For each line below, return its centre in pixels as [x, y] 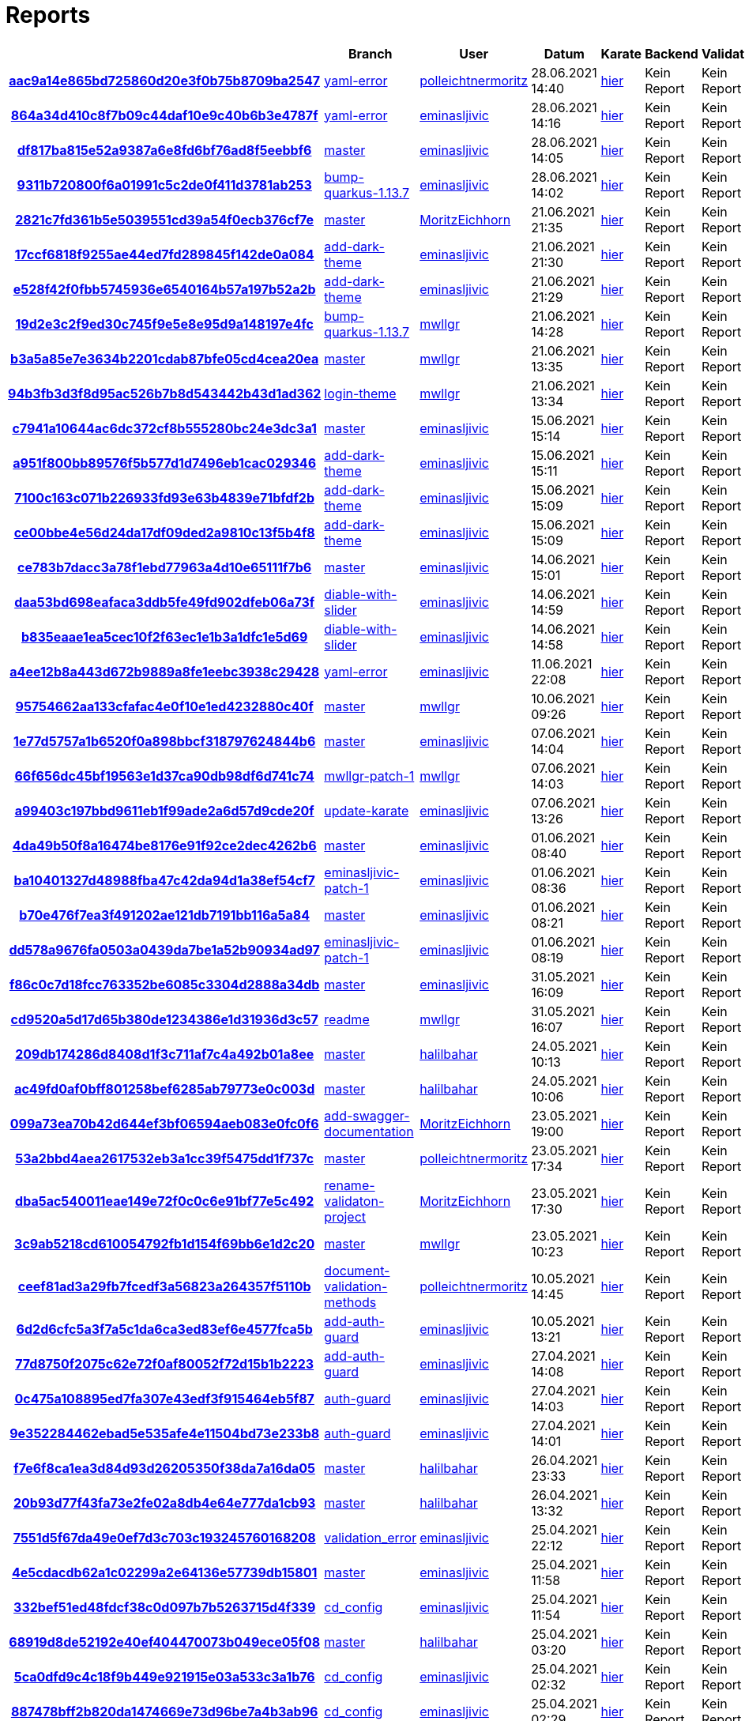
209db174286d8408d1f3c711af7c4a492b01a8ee [165, 1054]
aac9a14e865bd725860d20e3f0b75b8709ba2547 [165, 80]
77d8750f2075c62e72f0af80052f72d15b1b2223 [165, 1363]
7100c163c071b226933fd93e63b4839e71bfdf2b [164, 497]
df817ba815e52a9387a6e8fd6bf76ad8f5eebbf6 [164, 150]
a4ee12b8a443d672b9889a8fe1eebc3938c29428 [165, 671]
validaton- [354, 1201]
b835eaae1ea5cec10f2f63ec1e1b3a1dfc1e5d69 [165, 636]
